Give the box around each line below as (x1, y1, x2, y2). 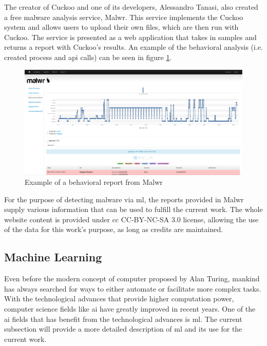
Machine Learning (4, 249, 102, 265)
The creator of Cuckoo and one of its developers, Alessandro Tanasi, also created (4, 2, 258, 12)
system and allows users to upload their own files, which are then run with (4, 22, 239, 32)
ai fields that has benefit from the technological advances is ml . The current (4, 313, 242, 324)
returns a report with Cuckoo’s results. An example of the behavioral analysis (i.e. (4, 42, 263, 52)
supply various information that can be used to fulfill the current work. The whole (4, 204, 263, 215)
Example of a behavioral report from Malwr (25, 177, 163, 187)
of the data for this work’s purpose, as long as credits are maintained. (4, 224, 223, 235)
